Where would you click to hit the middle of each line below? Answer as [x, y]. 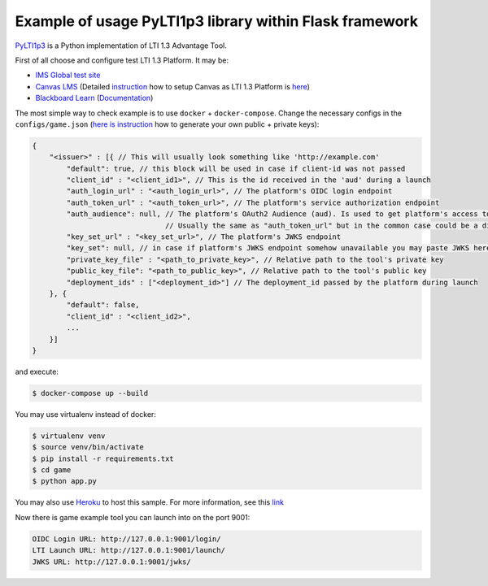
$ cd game [52, 470]
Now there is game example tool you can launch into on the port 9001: [133, 517]
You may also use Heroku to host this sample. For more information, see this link [150, 502]
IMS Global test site [68, 75]
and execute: [37, 371]
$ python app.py [65, 481]
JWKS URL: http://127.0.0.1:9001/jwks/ [111, 562]
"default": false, [103, 305]
